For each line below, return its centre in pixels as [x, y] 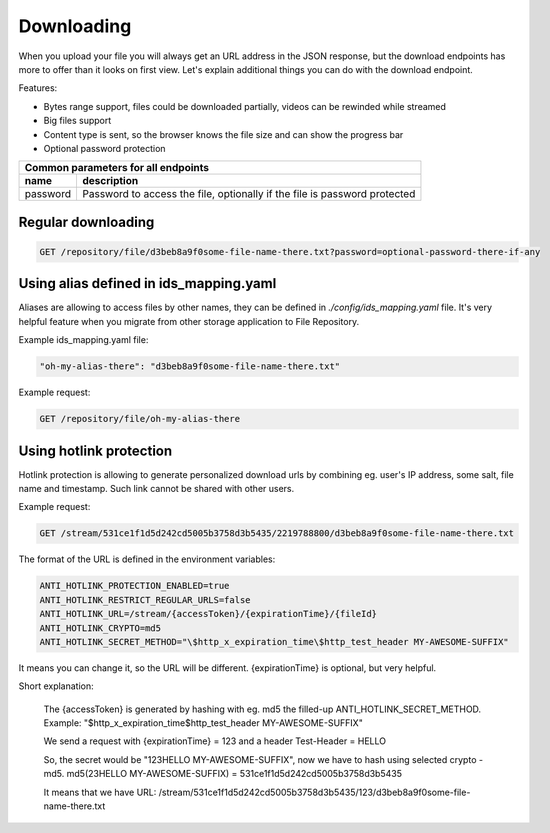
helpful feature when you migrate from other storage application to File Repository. [189, 321]
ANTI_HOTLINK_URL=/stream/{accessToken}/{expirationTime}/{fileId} [208, 614]
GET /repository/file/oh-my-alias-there [139, 419]
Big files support [77, 121]
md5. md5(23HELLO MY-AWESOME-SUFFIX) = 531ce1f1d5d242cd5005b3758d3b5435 [222, 774]
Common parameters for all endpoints [117, 168]
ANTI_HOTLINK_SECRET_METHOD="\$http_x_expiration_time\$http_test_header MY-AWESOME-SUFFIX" [274, 641]
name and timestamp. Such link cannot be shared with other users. [156, 489]
